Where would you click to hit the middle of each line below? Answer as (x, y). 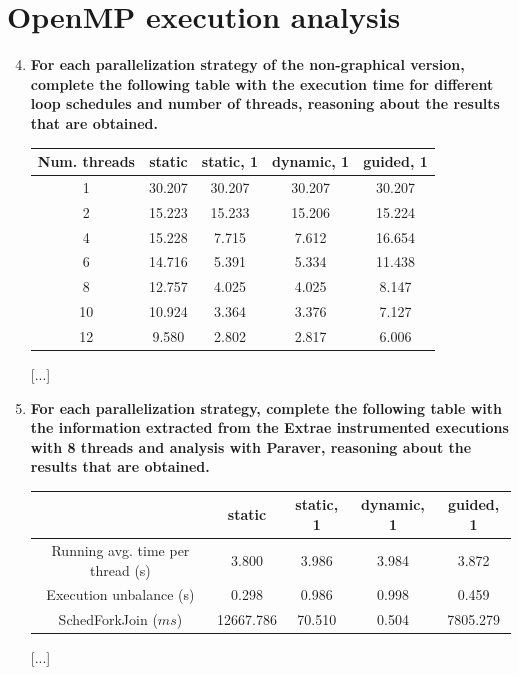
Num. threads (86, 161)
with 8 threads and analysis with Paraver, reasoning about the (251, 446)
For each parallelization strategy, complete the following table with (266, 407)
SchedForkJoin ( (108, 619)
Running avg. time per (120, 549)
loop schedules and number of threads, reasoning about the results (265, 103)
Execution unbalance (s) (120, 594)
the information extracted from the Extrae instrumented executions (269, 427)
